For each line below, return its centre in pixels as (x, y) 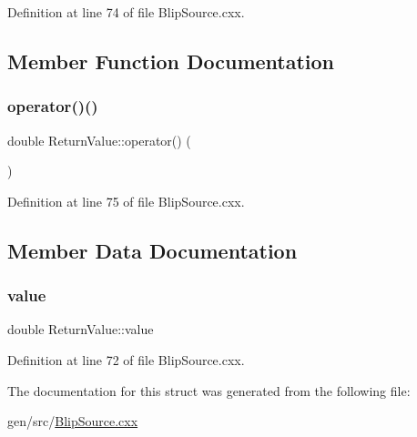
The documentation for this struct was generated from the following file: (209, 390)
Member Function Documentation (171, 61)
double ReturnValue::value (81, 329)
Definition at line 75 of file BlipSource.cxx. (126, 201)
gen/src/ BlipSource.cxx (73, 421)
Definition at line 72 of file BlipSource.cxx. (126, 359)
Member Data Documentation (153, 250)
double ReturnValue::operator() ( (99, 140)
